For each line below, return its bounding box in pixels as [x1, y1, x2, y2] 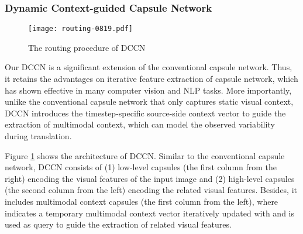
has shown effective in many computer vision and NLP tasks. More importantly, [5, 84, 292, 96]
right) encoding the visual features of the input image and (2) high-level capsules [5, 172, 295, 184]
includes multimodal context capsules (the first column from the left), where [5, 195, 278, 207]
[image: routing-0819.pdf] [28, 25, 133, 33]
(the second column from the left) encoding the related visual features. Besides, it [5, 184, 298, 196]
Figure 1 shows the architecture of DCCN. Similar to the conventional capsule [5, 149, 285, 161]
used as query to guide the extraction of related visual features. [5, 218, 232, 230]
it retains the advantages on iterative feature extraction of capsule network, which [5, 73, 298, 85]
